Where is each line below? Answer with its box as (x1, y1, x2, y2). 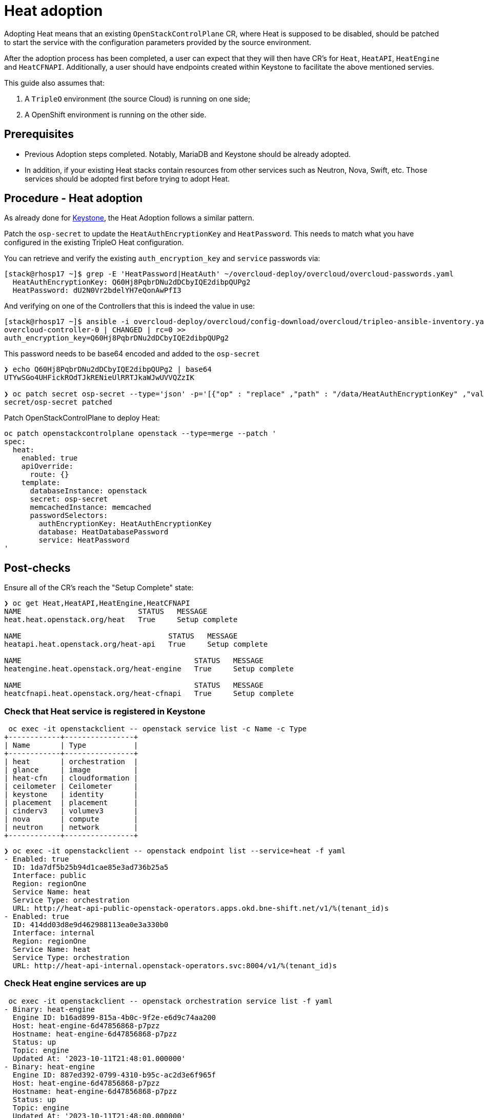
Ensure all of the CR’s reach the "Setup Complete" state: (4, 583, 194, 592)
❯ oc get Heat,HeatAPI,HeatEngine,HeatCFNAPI (4, 599, 190, 608)
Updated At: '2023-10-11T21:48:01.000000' (12, 1054, 186, 1063)
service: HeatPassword (38, 536, 130, 545)
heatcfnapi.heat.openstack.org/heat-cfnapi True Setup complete (4, 689, 294, 698)
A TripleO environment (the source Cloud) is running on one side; (25, 94, 251, 103)
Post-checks (4, 561, 71, 574)
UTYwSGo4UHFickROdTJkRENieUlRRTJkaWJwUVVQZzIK (4, 373, 194, 382)
